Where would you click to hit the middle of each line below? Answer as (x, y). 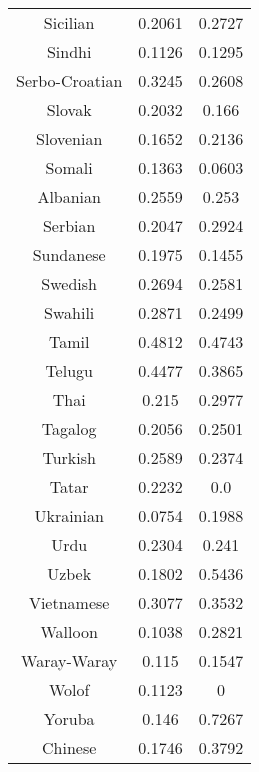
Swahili (69, 312)
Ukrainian (69, 515)
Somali (69, 167)
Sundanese (69, 254)
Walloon (69, 631)
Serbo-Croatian (69, 80)
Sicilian (69, 22)
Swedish (69, 283)
